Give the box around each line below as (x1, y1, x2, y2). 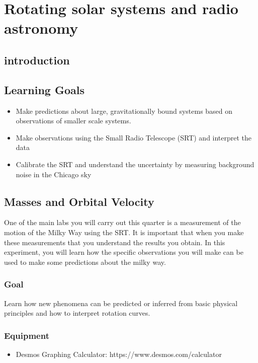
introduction (4, 52, 70, 67)
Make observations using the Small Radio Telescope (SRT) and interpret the (16, 132, 252, 142)
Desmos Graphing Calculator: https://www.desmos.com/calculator (16, 348, 222, 359)
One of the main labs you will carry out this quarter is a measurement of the (4, 217, 241, 228)
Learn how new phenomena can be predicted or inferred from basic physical (4, 298, 238, 308)
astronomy (4, 18, 78, 38)
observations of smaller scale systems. (16, 115, 131, 126)
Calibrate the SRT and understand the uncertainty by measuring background (16, 159, 254, 169)
